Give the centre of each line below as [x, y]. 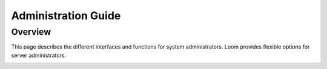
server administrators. [39, 55]
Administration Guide [66, 16]
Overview [31, 32]
